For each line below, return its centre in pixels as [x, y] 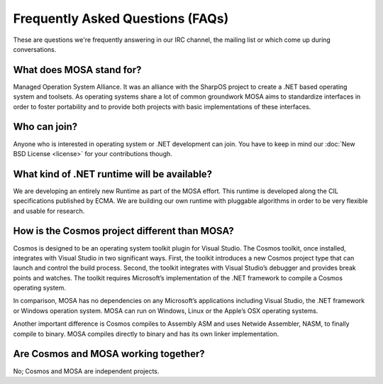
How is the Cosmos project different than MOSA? [123, 231]
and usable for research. [49, 211]
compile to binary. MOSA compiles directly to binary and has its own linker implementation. [146, 334]
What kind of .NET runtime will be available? [113, 174]
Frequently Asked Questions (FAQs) [121, 18]
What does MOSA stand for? [77, 70]
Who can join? [45, 127]
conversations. [35, 49]
